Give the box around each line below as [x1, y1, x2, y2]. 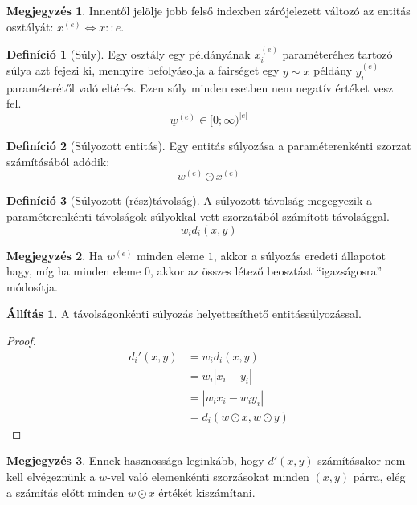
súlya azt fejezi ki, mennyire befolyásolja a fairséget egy [6, 62, 280, 79]
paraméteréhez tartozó [282, 46, 393, 62]
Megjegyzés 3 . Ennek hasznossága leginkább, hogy [6, 452, 264, 469]
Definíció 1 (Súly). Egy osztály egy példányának [6, 46, 251, 62]
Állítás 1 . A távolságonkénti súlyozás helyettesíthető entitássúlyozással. [6, 305, 362, 322]
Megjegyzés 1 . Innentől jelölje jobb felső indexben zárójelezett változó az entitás [6, 2, 411, 18]
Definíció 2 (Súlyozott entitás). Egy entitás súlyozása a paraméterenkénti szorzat [6, 137, 411, 154]
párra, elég [353, 467, 406, 484]
